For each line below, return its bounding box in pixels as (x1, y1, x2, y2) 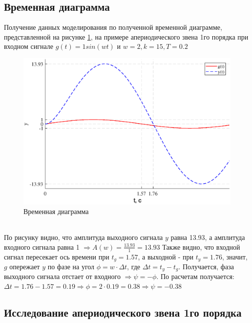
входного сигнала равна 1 (4, 241, 80, 252)
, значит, (222, 251, 248, 261)
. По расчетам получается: (156, 271, 234, 281)
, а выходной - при (138, 251, 194, 261)
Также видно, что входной (162, 241, 240, 252)
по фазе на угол (47, 261, 95, 271)
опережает (9, 261, 40, 271)
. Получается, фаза (178, 261, 234, 271)
